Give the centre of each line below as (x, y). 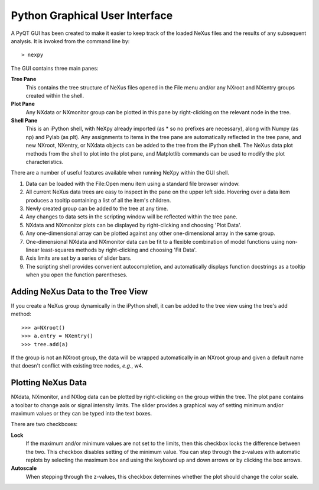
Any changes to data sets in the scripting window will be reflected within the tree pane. (131, 217)
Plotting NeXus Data (49, 383)
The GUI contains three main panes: (55, 68)
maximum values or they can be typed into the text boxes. (82, 414)
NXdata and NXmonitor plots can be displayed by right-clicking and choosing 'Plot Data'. (134, 225)
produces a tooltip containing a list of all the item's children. (98, 200)
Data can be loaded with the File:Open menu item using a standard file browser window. (133, 183)
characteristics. (45, 162)
